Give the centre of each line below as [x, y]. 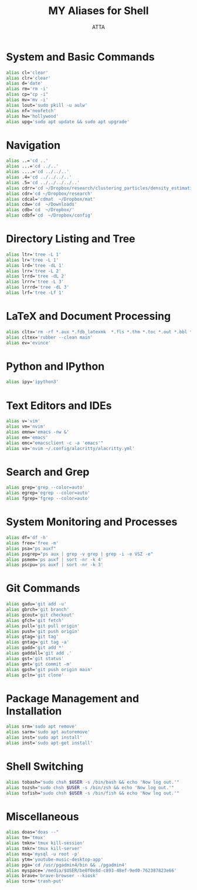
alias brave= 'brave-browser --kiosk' [52, 876]
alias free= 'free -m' [33, 543]
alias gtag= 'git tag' [33, 637]
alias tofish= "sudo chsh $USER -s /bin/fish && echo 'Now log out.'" [93, 793]
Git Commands [43, 588]
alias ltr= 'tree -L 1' [34, 254]
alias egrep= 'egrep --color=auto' [48, 493]
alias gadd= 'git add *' [35, 648]
